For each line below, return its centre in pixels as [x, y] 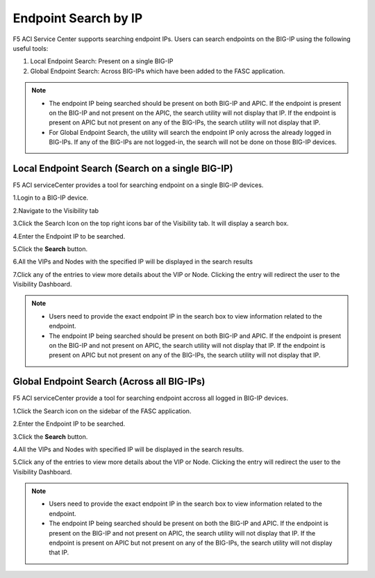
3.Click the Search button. [50, 436]
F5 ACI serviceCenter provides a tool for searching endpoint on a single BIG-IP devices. [138, 185]
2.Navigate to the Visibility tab [56, 210]
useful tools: [31, 48]
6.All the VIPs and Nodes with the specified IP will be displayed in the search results [133, 262]
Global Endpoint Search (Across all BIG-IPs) [109, 382]
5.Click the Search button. [50, 249]
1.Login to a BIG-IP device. [51, 198]
